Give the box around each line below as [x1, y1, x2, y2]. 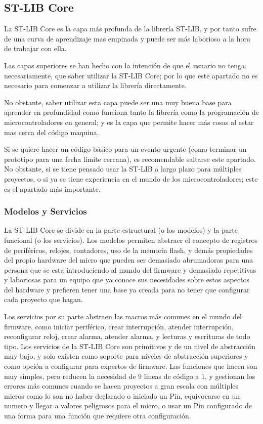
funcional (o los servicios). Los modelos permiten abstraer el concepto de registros [4, 234, 258, 245]
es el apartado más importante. [4, 183, 101, 194]
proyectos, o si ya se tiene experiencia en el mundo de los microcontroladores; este [4, 173, 258, 184]
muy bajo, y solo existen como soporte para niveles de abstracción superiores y [4, 351, 248, 361]
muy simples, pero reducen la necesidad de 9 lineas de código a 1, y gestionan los [4, 370, 255, 381]
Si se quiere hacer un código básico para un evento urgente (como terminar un [4, 144, 247, 154]
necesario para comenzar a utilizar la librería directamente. [4, 80, 187, 91]
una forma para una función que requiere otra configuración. [4, 410, 191, 421]
